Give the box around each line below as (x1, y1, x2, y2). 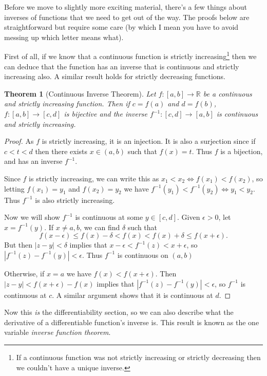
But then (4, 239, 33, 250)
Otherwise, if (4, 268, 45, 278)
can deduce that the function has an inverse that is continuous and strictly (4, 61, 239, 71)
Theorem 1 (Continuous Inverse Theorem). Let (4, 88, 156, 99)
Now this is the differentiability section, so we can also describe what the (4, 307, 234, 317)
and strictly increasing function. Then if (4, 98, 130, 109)
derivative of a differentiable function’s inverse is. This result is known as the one (4, 316, 259, 327)
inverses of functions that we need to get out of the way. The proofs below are (4, 11, 250, 22)
